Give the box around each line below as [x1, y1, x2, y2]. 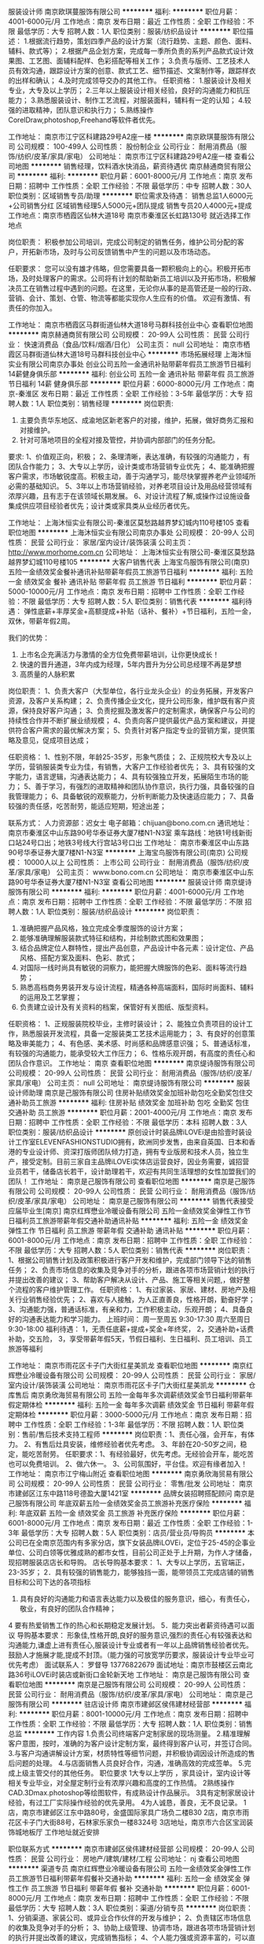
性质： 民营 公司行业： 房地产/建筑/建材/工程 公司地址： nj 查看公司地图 [8, 1854, 240, 1863]
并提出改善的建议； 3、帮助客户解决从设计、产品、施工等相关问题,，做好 [8, 1275, 244, 1284]
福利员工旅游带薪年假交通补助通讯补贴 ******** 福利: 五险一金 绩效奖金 [14, 1216, 249, 1225]
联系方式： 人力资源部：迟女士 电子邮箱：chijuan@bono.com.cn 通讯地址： [8, 818, 252, 827]
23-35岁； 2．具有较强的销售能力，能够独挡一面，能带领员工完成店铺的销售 [8, 1567, 255, 1577]
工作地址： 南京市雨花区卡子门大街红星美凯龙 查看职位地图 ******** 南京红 [8, 1361, 254, 1370]
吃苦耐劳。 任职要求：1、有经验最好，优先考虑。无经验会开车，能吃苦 [28, 1449, 254, 1459]
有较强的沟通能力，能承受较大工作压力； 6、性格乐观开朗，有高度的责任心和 [8, 1048, 255, 1058]
